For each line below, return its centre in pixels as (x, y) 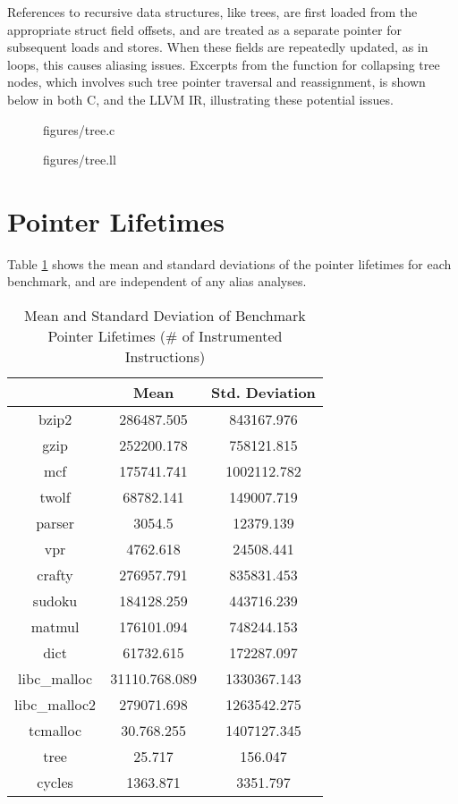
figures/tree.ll (80, 160)
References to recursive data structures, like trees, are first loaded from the (212, 12)
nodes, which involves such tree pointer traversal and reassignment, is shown (216, 82)
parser (55, 523)
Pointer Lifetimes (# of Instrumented (165, 336)
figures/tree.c (79, 129)
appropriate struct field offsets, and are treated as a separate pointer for (204, 29)
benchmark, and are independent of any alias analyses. (157, 281)
